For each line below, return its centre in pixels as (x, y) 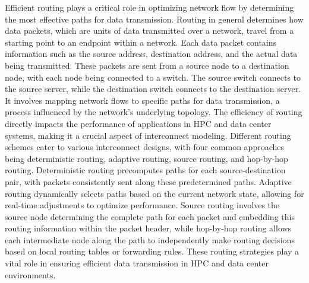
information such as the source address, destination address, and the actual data (151, 54)
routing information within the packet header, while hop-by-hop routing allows (148, 228)
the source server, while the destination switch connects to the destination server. (153, 89)
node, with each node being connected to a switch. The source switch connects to (153, 77)
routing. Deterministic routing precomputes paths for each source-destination (145, 170)
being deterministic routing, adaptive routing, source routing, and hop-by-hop (146, 158)
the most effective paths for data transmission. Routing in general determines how (154, 19)
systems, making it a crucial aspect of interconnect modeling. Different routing (148, 135)
